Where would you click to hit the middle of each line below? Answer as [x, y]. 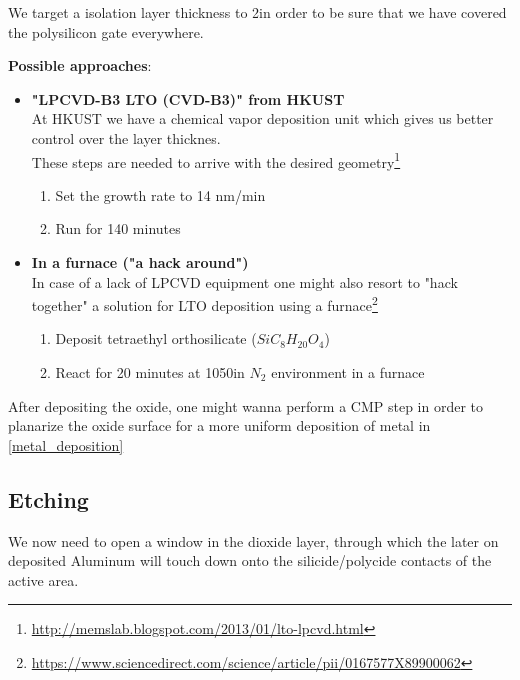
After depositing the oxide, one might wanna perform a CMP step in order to [246, 405]
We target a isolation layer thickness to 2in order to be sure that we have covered [257, 12]
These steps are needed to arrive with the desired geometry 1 [216, 160]
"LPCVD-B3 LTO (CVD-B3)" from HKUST [188, 98]
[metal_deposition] [66, 444]
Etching [48, 498]
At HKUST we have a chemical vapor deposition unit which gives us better [262, 118]
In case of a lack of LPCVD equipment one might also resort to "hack [244, 281]
